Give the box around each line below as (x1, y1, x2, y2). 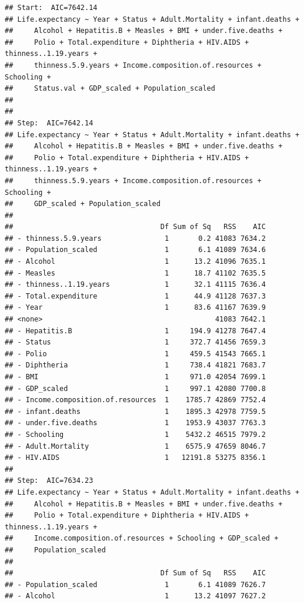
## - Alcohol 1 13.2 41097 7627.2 (5, 592, 266, 601)
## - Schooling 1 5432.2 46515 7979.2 (5, 430, 266, 439)
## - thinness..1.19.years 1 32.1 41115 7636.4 (5, 280, 266, 289)
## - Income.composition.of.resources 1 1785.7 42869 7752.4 (5, 396, 266, 405)
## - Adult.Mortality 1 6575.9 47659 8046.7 (5, 442, 266, 450)
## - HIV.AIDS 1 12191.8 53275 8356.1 (5, 453, 266, 462)
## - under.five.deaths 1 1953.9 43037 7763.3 (5, 419, 266, 428)
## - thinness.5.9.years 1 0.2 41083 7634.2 (5, 234, 266, 243)
